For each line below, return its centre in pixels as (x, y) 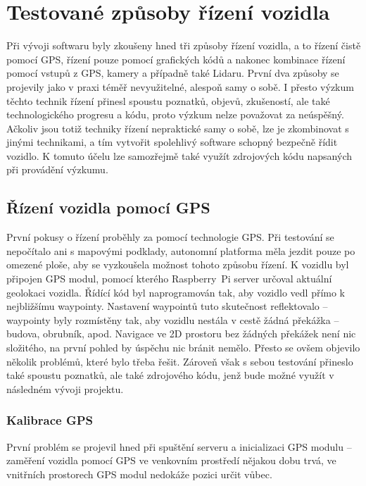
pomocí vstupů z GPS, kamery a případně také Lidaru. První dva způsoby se (173, 73)
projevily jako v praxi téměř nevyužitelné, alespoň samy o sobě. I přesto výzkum (180, 86)
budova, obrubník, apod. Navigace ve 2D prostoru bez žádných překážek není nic (181, 334)
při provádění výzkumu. (57, 169)
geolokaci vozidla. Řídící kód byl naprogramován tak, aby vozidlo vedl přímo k (176, 292)
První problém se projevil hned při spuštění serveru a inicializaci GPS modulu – (179, 446)
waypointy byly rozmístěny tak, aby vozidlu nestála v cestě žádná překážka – (173, 319)
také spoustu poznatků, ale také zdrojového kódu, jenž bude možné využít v (170, 375)
